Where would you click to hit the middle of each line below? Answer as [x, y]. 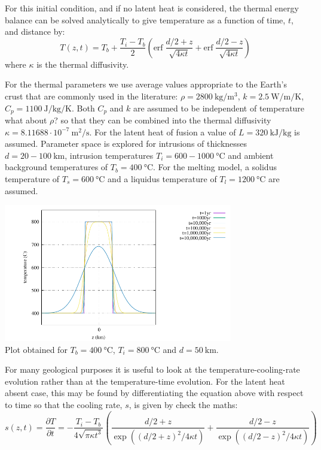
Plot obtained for [36, 349]
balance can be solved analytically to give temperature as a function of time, [145, 19]
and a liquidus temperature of [162, 178]
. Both [83, 108]
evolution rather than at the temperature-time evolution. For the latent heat [145, 381]
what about [26, 120]
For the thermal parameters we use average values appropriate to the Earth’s [146, 84]
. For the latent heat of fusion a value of [163, 132]
